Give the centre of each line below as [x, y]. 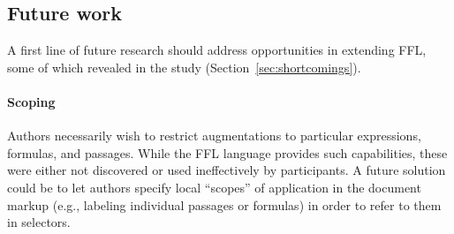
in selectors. [39, 222]
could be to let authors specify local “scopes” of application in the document [214, 187]
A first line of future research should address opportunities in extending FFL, [217, 50]
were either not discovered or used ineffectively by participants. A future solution [227, 170]
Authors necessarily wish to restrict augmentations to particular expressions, [214, 136]
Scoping [31, 101]
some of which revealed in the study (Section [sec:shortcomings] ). [184, 67]
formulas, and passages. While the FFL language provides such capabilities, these [227, 152]
